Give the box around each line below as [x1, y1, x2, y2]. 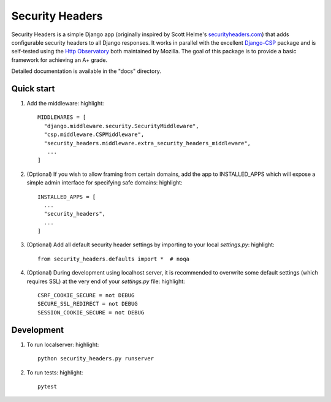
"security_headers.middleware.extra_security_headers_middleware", [44, 140, 251, 146]
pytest [37, 383, 58, 390]
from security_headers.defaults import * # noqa [37, 255, 190, 262]
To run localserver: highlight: [26, 341, 99, 348]
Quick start [11, 83, 55, 94]
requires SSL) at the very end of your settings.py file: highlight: [26, 278, 185, 285]
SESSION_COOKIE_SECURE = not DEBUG [37, 309, 145, 316]
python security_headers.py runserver [37, 355, 154, 362]
